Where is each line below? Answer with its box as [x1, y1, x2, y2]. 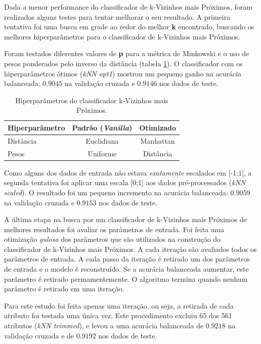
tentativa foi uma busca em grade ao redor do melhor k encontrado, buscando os [4, 21, 254, 32]
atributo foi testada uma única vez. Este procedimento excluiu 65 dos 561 [4, 310, 232, 321]
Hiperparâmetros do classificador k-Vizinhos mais [15, 95, 168, 105]
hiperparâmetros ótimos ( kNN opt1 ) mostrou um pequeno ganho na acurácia [4, 68, 242, 78]
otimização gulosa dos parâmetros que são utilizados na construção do [4, 234, 221, 244]
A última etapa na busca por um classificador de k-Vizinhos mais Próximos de [4, 214, 247, 225]
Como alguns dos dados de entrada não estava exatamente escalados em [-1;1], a [4, 167, 252, 178]
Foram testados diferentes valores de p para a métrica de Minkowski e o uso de [4, 48, 249, 59]
